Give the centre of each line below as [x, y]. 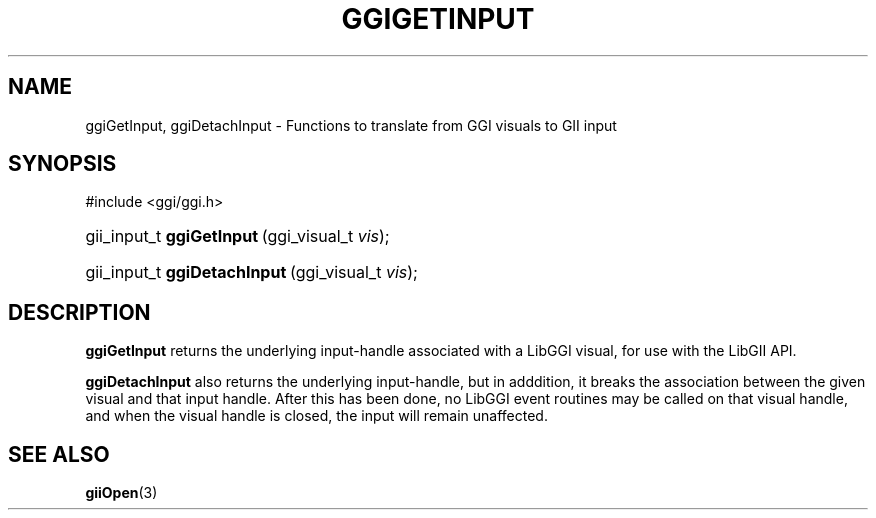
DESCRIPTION [79, 312]
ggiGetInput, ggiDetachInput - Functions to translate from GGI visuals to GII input [351, 125]
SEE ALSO [59, 454]
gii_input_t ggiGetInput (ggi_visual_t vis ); [237, 236]
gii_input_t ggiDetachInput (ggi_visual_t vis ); [251, 272]
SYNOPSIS [62, 164]
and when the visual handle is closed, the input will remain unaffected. [316, 416]
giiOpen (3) [121, 493]
